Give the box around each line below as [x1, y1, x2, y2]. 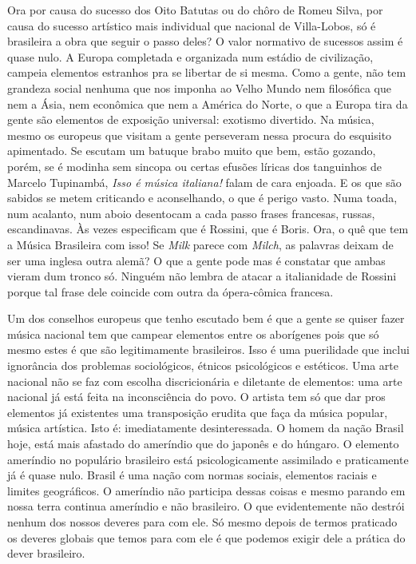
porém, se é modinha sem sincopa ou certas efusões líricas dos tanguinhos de [7, 157, 382, 174]
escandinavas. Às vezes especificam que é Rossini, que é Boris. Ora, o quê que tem [7, 220, 409, 237]
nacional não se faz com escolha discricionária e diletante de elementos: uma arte [7, 372, 402, 389]
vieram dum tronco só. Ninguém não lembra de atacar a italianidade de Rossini [7, 268, 397, 284]
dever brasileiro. [7, 545, 85, 562]
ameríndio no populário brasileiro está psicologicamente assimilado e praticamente [7, 451, 409, 467]
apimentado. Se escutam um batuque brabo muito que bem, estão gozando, [7, 142, 376, 159]
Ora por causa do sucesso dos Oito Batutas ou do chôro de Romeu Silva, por [7, 2, 383, 18]
